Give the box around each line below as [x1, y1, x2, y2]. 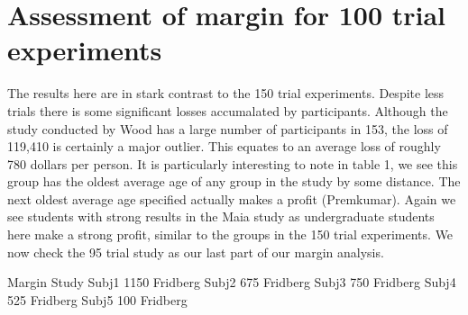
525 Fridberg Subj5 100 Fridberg [7, 290, 188, 309]
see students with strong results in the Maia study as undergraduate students [7, 207, 435, 226]
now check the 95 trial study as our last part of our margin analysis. [7, 242, 384, 261]
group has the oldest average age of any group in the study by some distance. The [7, 172, 461, 191]
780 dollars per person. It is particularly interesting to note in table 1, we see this [7, 154, 458, 173]
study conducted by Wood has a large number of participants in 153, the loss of [7, 119, 448, 138]
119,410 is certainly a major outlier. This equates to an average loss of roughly [7, 137, 441, 156]
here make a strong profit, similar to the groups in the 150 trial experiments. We [7, 225, 454, 244]
